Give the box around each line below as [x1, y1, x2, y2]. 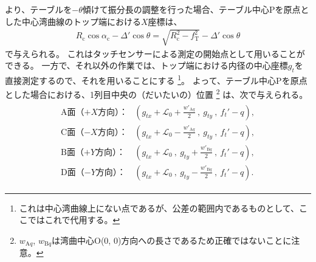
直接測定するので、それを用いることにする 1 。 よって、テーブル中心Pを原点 [5, 72, 307, 86]
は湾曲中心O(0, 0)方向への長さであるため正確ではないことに [52, 234, 292, 246]
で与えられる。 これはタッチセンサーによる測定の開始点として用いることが [5, 47, 305, 60]
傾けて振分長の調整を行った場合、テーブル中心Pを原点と [82, 3, 309, 15]
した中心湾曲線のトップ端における [5, 15, 141, 27]
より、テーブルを [5, 3, 72, 15]
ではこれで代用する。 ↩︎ [27, 213, 120, 226]
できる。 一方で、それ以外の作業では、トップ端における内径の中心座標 [5, 59, 288, 72]
